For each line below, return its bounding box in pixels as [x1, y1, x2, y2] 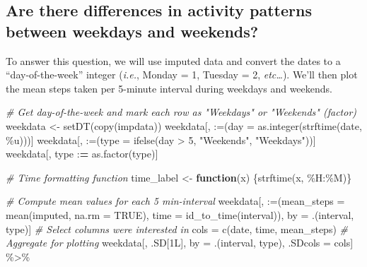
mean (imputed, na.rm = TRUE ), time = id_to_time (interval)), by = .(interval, [6, 207, 354, 222]
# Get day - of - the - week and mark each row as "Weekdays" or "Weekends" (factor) [6, 105, 357, 119]
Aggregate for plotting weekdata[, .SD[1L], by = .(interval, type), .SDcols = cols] [6, 235, 354, 250]
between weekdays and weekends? [6, 20, 259, 42]
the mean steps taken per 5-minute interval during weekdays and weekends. [6, 81, 332, 95]
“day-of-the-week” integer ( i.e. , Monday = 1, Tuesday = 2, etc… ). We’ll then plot [6, 67, 358, 82]
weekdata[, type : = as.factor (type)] [6, 146, 158, 161]
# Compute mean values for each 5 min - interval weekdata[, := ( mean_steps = [6, 194, 345, 208]
